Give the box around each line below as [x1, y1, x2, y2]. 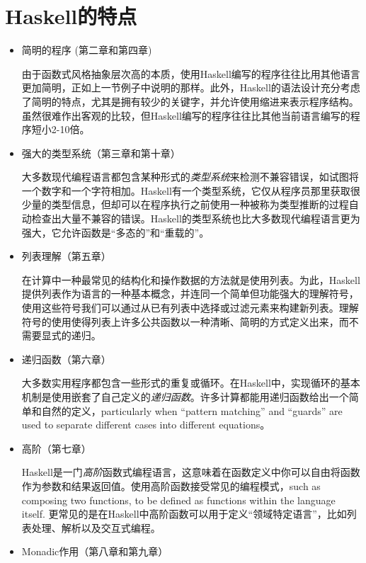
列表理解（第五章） [21, 249, 111, 263]
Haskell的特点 [5, 1, 137, 30]
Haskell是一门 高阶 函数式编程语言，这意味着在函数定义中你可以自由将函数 [21, 465, 360, 479]
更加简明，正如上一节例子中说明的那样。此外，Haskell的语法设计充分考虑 [21, 80, 360, 95]
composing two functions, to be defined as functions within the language [21, 492, 336, 507]
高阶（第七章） [21, 440, 91, 455]
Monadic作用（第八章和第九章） [21, 544, 168, 559]
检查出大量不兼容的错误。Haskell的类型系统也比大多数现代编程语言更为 [31, 211, 360, 226]
